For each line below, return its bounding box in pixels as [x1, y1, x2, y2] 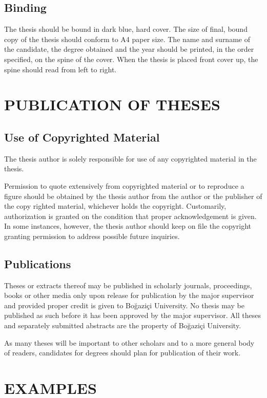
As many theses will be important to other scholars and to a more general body [4, 337, 255, 348]
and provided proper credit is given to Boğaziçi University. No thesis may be [4, 300, 244, 310]
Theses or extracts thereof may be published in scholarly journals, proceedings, [4, 280, 252, 290]
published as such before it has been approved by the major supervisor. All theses [4, 310, 261, 321]
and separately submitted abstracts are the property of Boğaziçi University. [4, 320, 241, 331]
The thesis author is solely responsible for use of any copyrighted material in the [4, 153, 257, 164]
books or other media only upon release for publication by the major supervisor [4, 290, 254, 301]
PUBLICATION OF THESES [4, 94, 220, 115]
